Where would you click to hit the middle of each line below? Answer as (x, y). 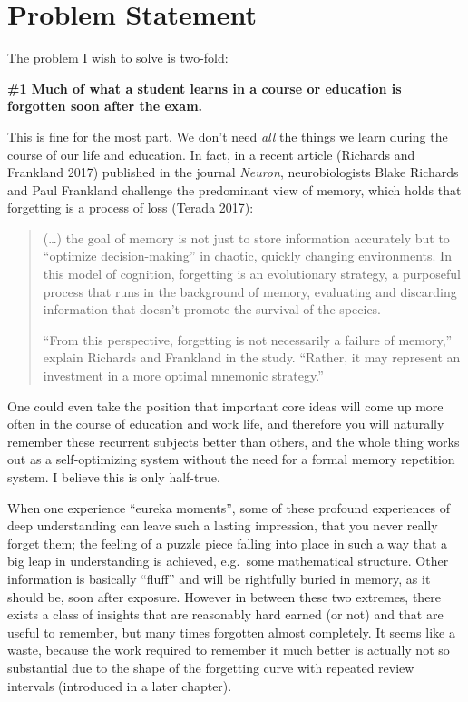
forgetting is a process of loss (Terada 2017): (131, 208)
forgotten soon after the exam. (105, 106)
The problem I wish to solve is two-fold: (118, 58)
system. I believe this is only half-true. (114, 477)
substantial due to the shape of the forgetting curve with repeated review (211, 667)
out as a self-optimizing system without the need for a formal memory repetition (231, 459)
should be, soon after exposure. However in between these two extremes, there (224, 596)
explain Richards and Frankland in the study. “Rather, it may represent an (252, 357)
